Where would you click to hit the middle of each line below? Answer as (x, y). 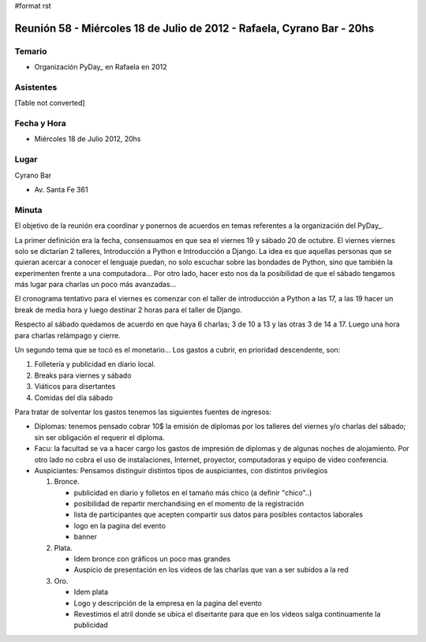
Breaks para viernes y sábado (83, 375)
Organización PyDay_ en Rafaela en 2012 (101, 67)
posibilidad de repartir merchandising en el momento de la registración (189, 504)
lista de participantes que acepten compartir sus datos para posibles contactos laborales (218, 515)
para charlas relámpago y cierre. (68, 335)
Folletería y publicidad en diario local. (95, 364)
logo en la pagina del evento (120, 525)
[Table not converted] (50, 103)
